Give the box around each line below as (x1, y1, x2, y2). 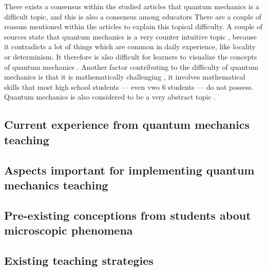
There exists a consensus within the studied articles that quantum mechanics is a (4, 1, 259, 11)
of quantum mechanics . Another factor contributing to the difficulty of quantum (4, 61, 258, 72)
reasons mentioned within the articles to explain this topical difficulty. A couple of (4, 21, 263, 32)
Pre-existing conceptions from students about (4, 207, 251, 223)
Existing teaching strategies (4, 252, 154, 268)
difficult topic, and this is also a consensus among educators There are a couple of (4, 11, 262, 22)
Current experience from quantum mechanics (4, 117, 250, 132)
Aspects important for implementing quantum (4, 162, 255, 178)
